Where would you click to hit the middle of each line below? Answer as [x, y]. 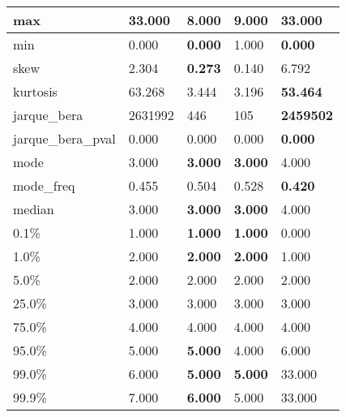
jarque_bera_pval [64, 138]
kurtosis [35, 91]
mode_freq [44, 185]
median [34, 209]
